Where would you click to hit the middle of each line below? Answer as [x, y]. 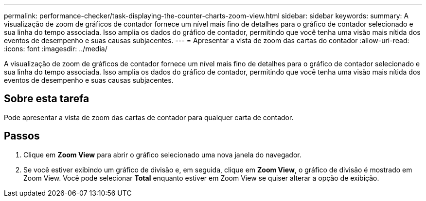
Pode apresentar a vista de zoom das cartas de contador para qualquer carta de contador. [149, 117]
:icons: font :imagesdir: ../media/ [56, 49]
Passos [22, 136]
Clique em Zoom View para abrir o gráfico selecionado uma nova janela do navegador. [162, 155]
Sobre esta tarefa [47, 99]
